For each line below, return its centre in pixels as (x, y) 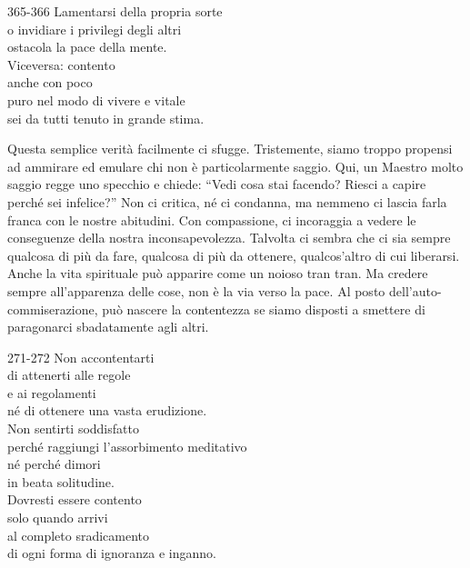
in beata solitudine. (61, 481)
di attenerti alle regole (69, 375)
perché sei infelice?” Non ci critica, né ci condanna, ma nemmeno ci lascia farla (227, 201)
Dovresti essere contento (75, 499)
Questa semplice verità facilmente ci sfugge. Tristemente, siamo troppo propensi (230, 149)
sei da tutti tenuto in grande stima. (106, 118)
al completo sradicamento (79, 535)
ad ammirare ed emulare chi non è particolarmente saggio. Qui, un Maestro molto (235, 166)
